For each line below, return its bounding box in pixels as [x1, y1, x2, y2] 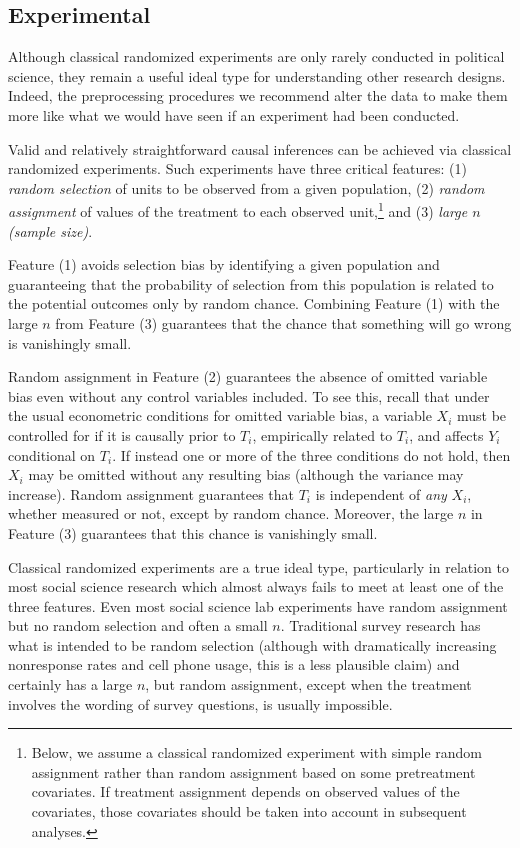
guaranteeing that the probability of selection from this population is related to [8, 273, 494, 294]
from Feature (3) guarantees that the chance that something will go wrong [55, 312, 512, 333]
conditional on [8, 444, 96, 465]
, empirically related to [252, 424, 393, 445]
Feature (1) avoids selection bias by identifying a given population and [8, 254, 440, 275]
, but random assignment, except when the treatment [145, 674, 472, 695]
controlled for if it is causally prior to [8, 424, 236, 445]
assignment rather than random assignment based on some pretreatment [31, 761, 476, 782]
